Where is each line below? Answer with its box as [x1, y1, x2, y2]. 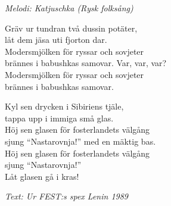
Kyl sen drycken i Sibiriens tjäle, [5, 100, 124, 113]
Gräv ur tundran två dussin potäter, [5, 21, 138, 34]
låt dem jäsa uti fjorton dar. [5, 33, 107, 46]
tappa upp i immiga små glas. [5, 111, 114, 124]
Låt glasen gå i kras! [5, 170, 79, 182]
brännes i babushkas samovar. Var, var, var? [5, 57, 167, 69]
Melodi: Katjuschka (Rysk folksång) [5, 2, 133, 14]
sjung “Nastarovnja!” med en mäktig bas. [5, 135, 156, 147]
